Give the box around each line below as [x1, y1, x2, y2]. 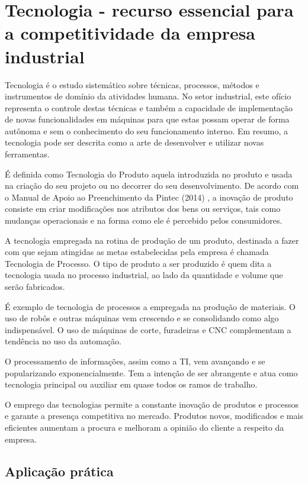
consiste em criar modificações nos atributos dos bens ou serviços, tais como [5, 202, 281, 215]
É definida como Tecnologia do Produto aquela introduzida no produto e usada [5, 167, 293, 180]
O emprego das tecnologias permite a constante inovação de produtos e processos [5, 398, 299, 410]
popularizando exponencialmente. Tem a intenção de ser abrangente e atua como [5, 366, 298, 379]
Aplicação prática [5, 462, 114, 480]
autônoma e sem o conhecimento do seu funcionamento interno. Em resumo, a [5, 124, 288, 137]
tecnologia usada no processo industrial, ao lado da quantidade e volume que [5, 269, 283, 281]
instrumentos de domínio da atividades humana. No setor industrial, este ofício [5, 90, 291, 102]
